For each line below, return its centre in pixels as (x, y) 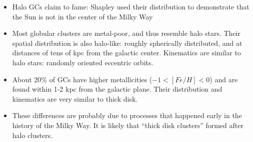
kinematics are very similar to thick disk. (75, 98)
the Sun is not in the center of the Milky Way (82, 16)
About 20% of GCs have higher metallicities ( (82, 79)
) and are (224, 79)
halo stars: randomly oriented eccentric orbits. (83, 62)
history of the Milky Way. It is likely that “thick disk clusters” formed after (128, 125)
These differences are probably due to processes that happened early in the (127, 115)
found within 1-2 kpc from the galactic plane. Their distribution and (117, 89)
